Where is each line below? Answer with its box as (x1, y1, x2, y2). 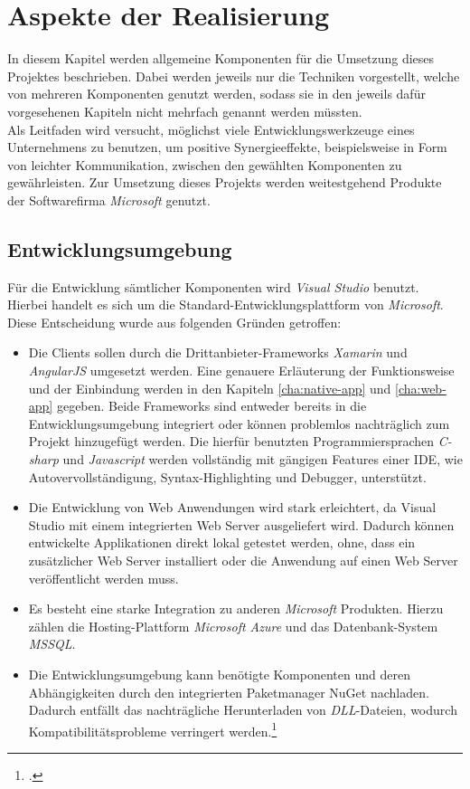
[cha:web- (395, 378, 446, 397)
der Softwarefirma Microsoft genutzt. (7, 190, 211, 209)
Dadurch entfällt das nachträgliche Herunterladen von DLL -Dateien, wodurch (28, 700, 457, 719)
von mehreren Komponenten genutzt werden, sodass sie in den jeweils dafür (7, 84, 426, 103)
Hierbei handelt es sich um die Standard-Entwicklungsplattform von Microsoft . (7, 295, 444, 314)
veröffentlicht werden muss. (28, 568, 179, 587)
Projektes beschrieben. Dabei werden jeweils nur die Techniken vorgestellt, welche (7, 66, 460, 85)
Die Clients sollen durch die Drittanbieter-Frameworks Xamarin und (28, 343, 408, 362)
